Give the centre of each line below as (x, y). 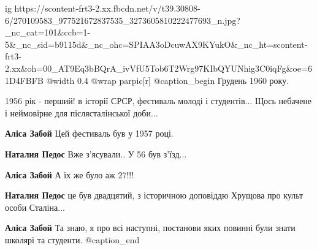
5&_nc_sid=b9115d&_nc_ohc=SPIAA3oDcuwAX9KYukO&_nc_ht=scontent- (156, 44)
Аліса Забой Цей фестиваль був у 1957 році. (89, 133)
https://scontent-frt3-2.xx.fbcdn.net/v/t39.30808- (107, 8)
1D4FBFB (24, 80)
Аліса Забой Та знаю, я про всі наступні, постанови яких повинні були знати (150, 228)
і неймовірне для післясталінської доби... (82, 112)
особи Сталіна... (35, 207)
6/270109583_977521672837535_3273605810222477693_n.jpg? (123, 20)
